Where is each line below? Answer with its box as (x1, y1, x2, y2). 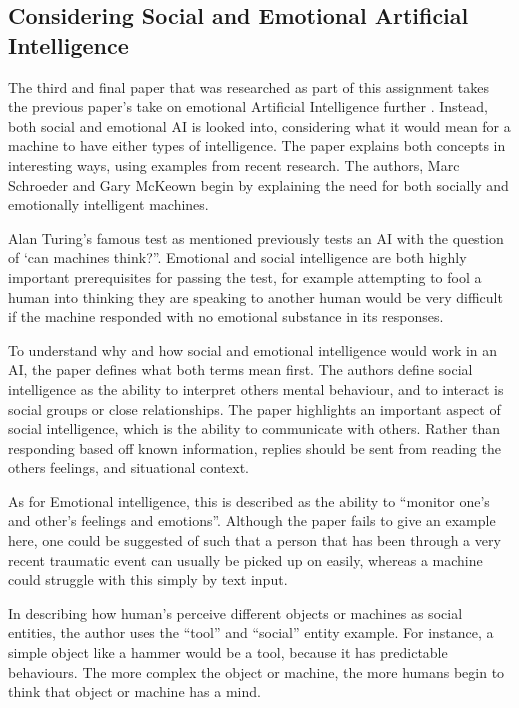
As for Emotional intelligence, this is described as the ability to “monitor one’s (8, 490, 490, 511)
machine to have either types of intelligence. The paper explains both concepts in (8, 135, 506, 156)
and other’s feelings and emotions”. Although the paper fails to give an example (8, 510, 496, 531)
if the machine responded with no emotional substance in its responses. (8, 306, 444, 327)
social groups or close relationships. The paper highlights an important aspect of (8, 398, 501, 419)
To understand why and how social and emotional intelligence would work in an (8, 339, 498, 360)
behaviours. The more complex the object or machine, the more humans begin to (8, 661, 505, 682)
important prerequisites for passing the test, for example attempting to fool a (8, 266, 482, 287)
